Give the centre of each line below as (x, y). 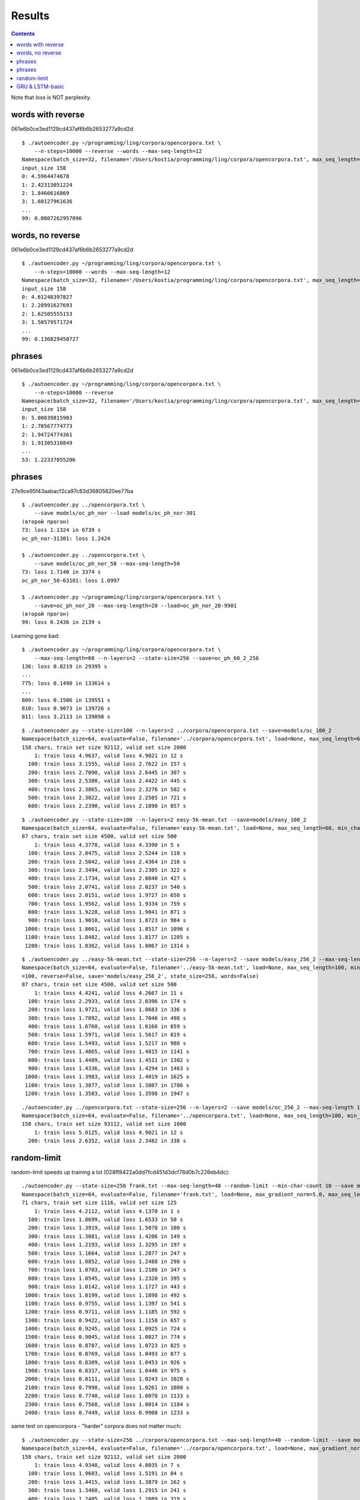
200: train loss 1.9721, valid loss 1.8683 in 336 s (107, 1010)
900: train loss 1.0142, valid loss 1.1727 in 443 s (107, 1287)
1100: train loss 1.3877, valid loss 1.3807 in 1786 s (107, 1085)
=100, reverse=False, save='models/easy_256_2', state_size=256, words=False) (140, 976)
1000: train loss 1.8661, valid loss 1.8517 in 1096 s (107, 929)
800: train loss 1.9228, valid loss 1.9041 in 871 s (107, 912)
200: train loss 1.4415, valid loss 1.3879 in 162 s (107, 1482)
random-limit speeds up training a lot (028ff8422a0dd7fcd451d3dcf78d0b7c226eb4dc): (121, 1172)
